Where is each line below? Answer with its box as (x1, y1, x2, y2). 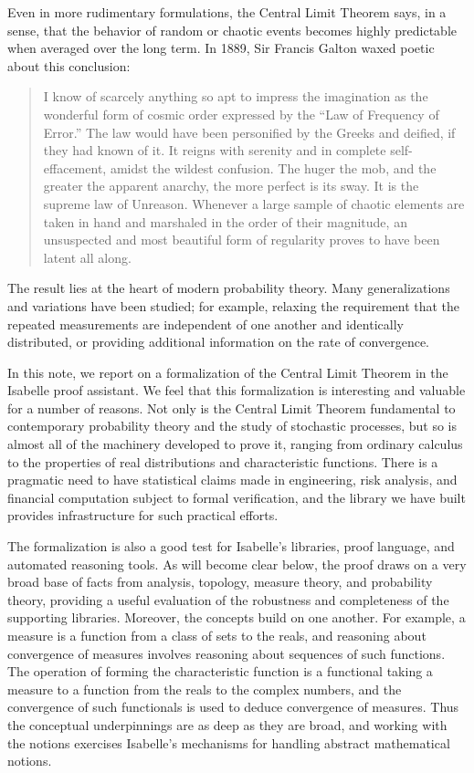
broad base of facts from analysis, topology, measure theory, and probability (7, 572, 433, 591)
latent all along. (43, 247, 132, 266)
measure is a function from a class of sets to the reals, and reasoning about (7, 626, 427, 644)
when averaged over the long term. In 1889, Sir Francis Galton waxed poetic (7, 38, 435, 57)
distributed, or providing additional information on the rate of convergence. (7, 332, 429, 351)
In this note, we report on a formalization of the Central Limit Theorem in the (7, 362, 448, 381)
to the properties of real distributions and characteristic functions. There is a (7, 452, 438, 471)
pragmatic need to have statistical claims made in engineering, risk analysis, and (7, 470, 458, 489)
